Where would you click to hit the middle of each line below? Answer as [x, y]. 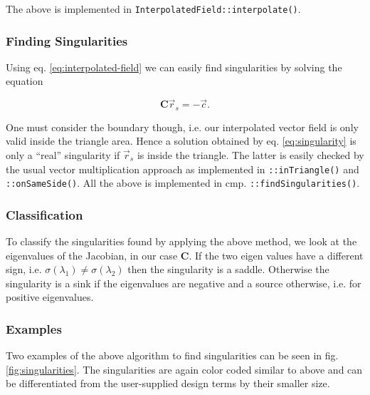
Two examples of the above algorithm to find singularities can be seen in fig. [172, 355]
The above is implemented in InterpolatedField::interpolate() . [153, 9]
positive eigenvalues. [50, 297]
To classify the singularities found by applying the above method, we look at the [181, 241]
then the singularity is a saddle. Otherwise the [228, 269]
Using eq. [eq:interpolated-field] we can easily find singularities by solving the [174, 67]
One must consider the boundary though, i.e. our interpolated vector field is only [182, 127]
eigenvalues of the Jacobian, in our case [92, 255]
